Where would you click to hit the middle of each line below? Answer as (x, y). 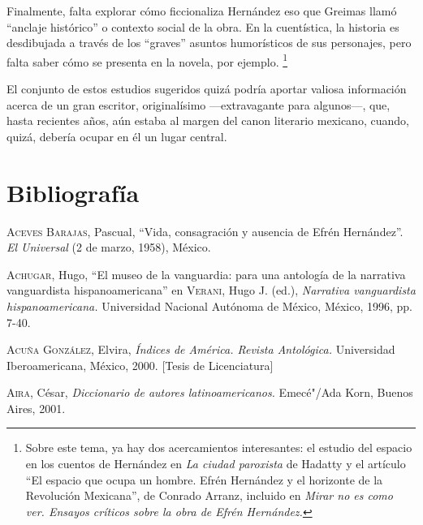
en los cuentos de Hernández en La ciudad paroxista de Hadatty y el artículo (216, 464)
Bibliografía (73, 192)
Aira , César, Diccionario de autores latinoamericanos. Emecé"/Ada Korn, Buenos (210, 392)
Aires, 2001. (36, 408)
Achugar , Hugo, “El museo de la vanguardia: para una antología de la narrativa (206, 274)
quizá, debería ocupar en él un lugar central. (117, 136)
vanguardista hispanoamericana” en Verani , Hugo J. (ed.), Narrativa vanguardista (211, 290)
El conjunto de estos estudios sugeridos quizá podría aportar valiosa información (207, 89)
